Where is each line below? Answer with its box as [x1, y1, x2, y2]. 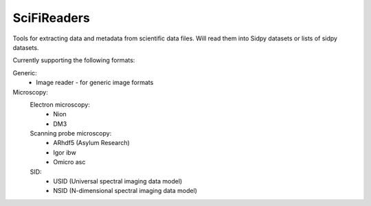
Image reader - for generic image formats [36, 79, 154, 87]
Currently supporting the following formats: [12, 56, 135, 64]
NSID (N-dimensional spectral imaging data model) [53, 187, 197, 195]
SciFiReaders [12, 10, 91, 25]
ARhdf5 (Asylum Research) [53, 139, 130, 147]
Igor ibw [53, 148, 77, 157]
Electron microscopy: [30, 100, 91, 109]
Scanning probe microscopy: [30, 129, 112, 138]
